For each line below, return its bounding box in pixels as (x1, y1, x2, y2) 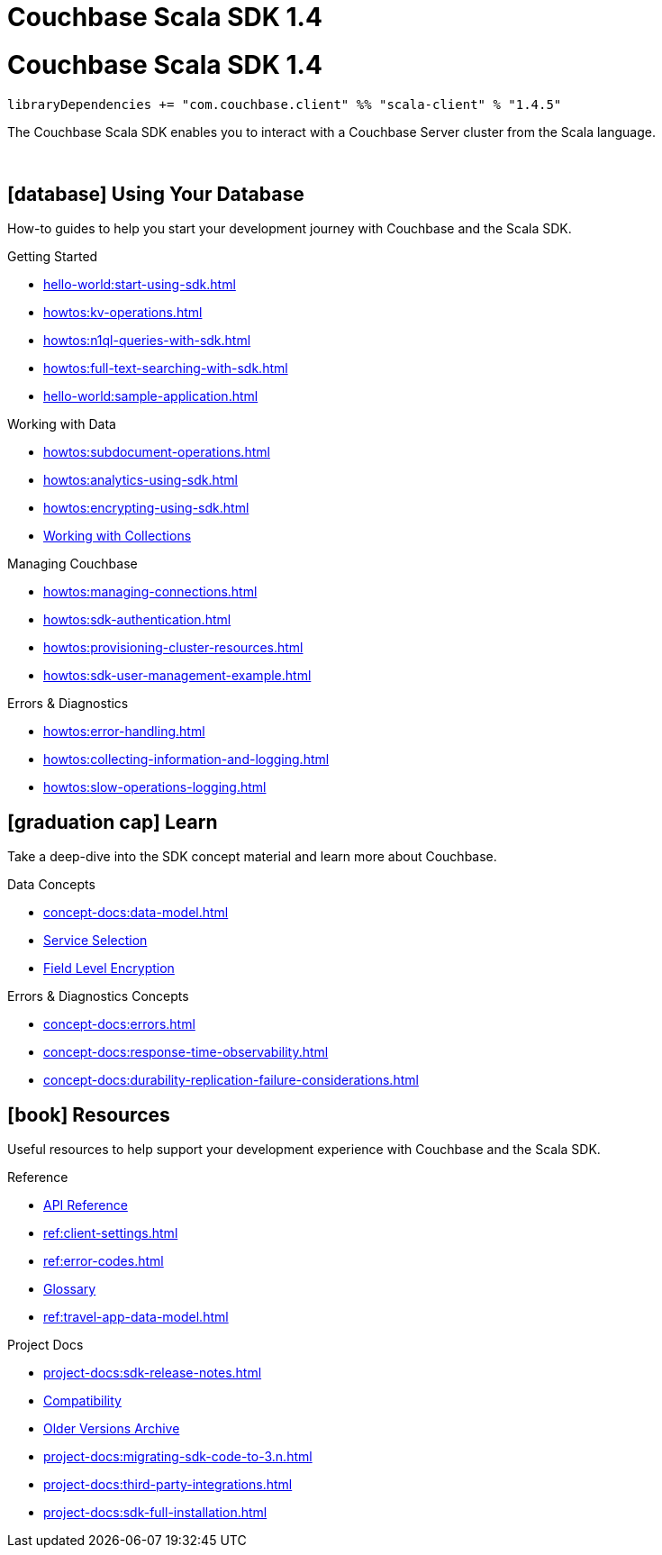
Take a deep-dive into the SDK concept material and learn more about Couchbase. (7, 849, 497, 865)
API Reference (43, 1197, 128, 1214)
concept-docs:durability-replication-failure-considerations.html (43, 1072, 419, 1088)
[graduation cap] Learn (7, 810, 218, 833)
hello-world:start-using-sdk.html (43, 277, 236, 293)
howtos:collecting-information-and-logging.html (43, 751, 330, 768)
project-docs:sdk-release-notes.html (43, 1365, 262, 1381)
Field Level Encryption (43, 960, 175, 977)
